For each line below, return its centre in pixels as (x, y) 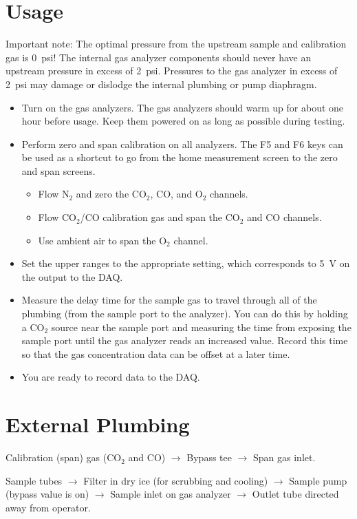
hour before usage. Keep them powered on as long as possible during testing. (183, 121)
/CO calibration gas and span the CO (160, 217)
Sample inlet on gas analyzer (171, 494)
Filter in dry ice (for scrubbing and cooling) (176, 480)
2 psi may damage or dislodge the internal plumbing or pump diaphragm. (161, 84)
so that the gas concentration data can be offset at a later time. (156, 353)
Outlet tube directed (295, 494)
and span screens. (58, 170)
